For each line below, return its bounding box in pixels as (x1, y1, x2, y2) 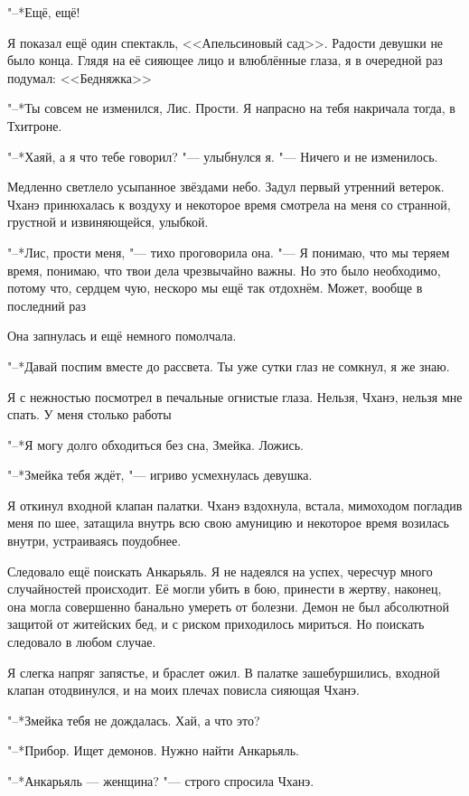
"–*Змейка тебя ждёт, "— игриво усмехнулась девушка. (7, 465, 313, 484)
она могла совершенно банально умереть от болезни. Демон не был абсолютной (7, 596, 449, 615)
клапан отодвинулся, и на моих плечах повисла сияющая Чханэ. (7, 680, 361, 699)
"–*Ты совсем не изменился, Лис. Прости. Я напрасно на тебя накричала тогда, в (7, 98, 455, 117)
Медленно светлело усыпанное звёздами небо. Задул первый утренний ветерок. (7, 177, 445, 196)
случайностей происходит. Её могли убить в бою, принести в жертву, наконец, (7, 579, 442, 598)
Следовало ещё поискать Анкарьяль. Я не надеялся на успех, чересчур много (7, 561, 433, 580)
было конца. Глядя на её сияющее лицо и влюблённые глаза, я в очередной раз (7, 51, 443, 70)
